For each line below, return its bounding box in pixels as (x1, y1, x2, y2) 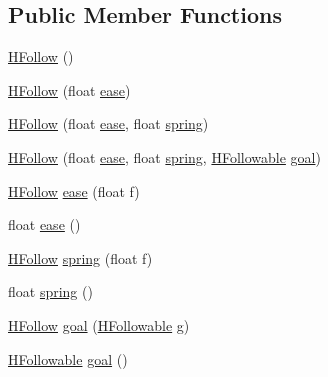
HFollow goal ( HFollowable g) (8, 314, 190, 335)
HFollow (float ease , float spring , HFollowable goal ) (8, 146, 321, 167)
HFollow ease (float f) (8, 180, 140, 201)
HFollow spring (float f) (8, 247, 153, 268)
